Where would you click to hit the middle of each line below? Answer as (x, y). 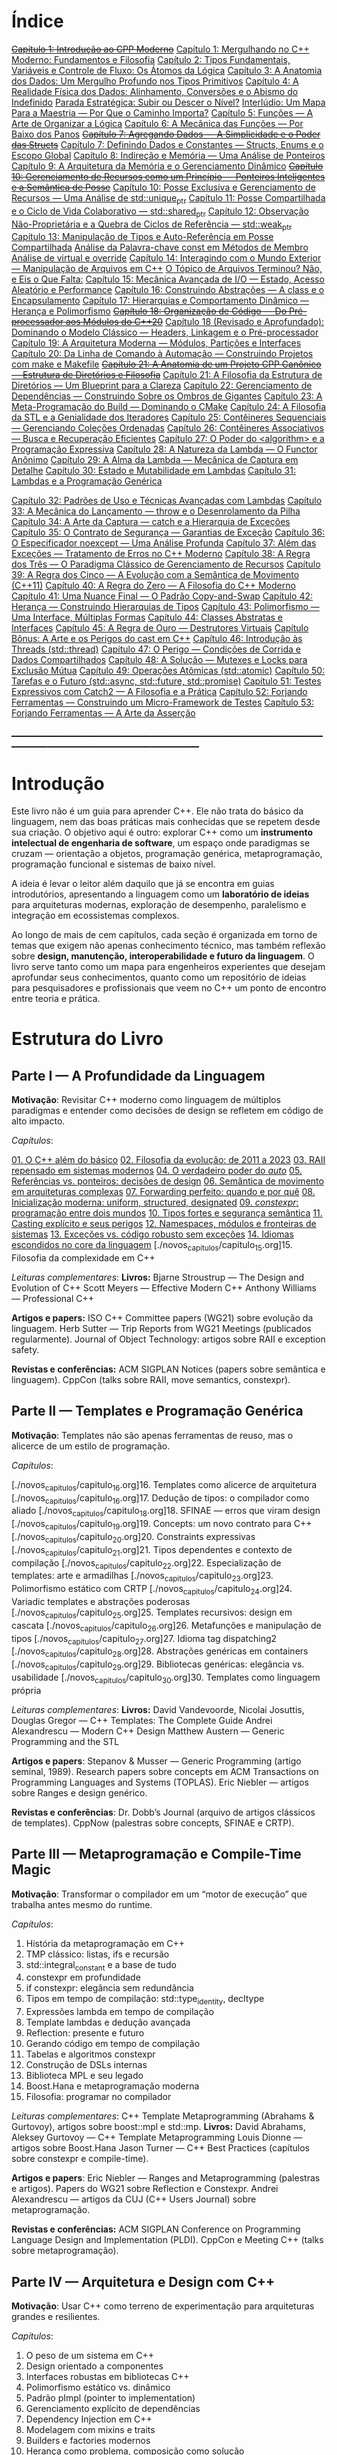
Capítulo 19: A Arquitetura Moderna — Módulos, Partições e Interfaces (156, 343)
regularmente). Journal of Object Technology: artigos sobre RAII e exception (168, 1339)
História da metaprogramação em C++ (105, 1943)
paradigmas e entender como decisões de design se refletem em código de (167, 1111)
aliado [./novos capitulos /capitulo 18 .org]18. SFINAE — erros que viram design (166, 1512)
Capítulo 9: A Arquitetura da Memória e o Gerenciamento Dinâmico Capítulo (167, 166)
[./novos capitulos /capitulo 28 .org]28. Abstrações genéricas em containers (160, 1652)
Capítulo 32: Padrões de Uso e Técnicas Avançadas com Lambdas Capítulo (167, 501)
